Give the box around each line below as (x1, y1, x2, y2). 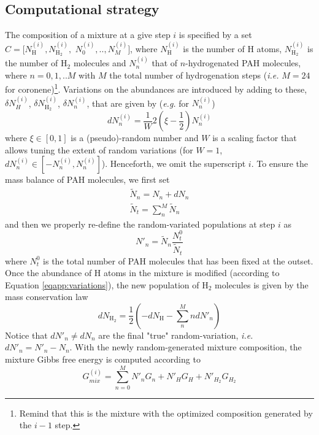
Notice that (5, 328, 48, 341)
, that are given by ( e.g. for (86, 96, 190, 109)
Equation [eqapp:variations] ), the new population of (5, 278, 199, 291)
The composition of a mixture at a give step (5, 28, 171, 41)
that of (152, 56, 178, 69)
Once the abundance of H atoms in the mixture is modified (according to (5, 266, 280, 279)
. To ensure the (251, 157, 308, 170)
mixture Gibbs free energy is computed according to (5, 353, 201, 366)
